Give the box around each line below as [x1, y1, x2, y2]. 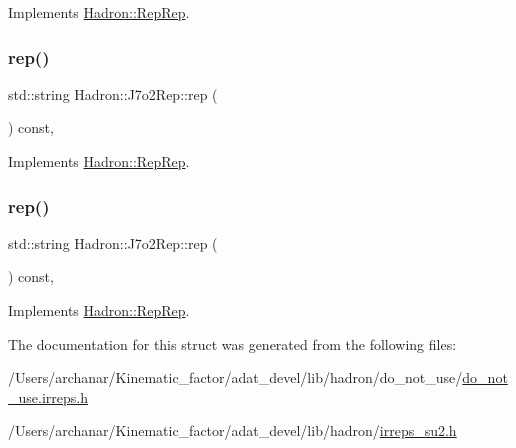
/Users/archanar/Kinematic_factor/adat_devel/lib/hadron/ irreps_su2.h [8, 420, 457, 441]
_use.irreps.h [8, 386, 88, 407]
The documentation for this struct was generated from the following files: [8, 333, 457, 354]
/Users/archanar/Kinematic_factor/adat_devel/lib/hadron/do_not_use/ [8, 367, 463, 388]
